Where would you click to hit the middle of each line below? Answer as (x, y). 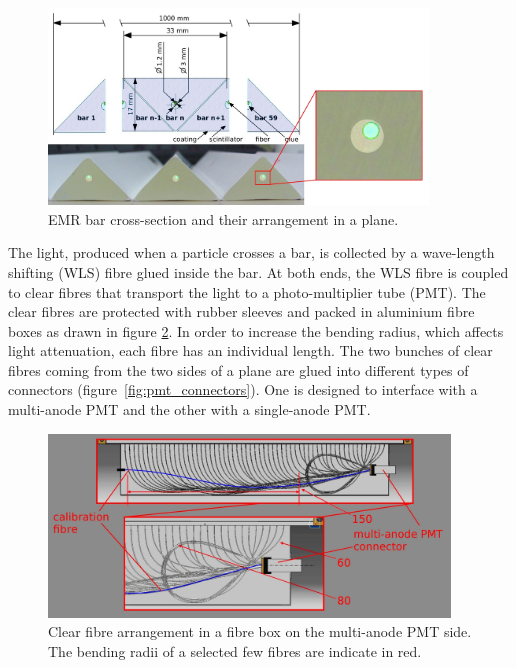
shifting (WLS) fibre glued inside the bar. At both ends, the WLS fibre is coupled (258, 271)
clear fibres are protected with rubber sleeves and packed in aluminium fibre (241, 311)
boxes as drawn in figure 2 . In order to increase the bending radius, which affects (256, 330)
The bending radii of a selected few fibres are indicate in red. (235, 650)
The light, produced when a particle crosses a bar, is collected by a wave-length (251, 252)
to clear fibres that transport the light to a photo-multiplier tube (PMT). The (247, 291)
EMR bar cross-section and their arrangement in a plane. (223, 218)
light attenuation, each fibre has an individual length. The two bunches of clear (250, 350)
